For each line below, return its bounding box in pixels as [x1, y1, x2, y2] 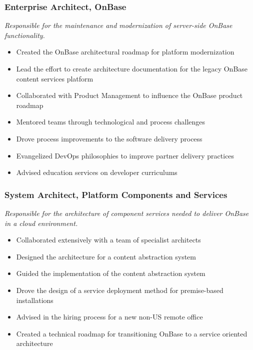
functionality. [4, 29, 45, 40]
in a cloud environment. [4, 217, 78, 228]
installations [16, 294, 53, 305]
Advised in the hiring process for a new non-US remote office [16, 311, 203, 322]
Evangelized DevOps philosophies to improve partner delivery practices [16, 150, 234, 160]
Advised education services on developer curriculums [16, 167, 177, 177]
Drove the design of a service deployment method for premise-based [16, 284, 223, 295]
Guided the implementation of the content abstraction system [16, 268, 205, 278]
